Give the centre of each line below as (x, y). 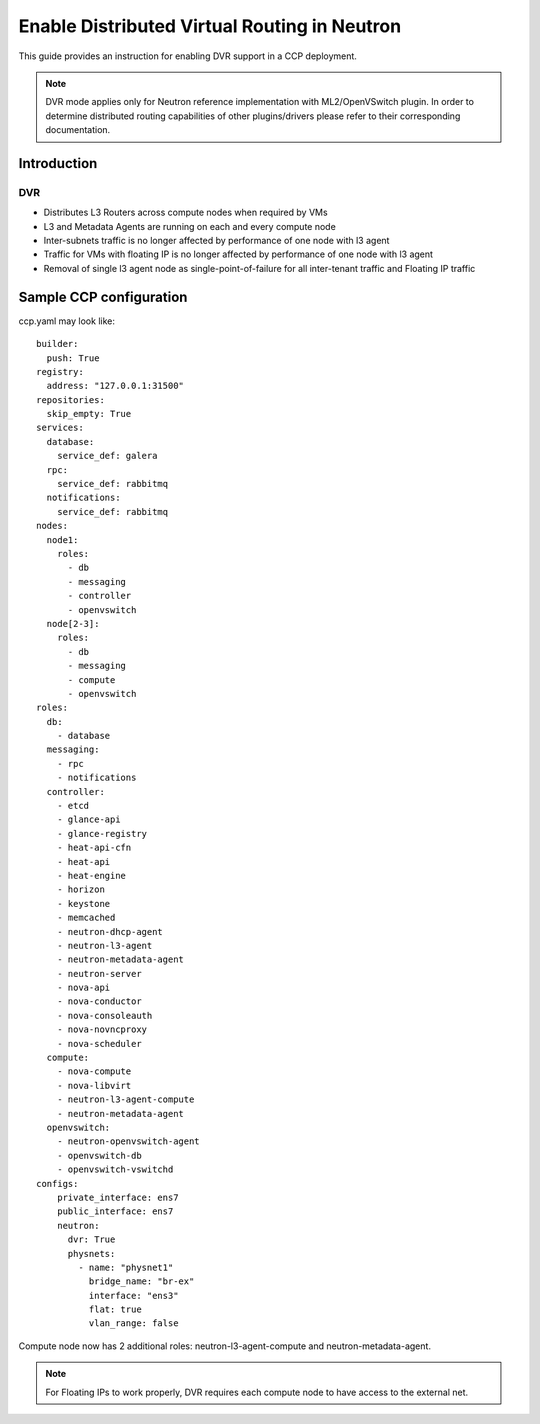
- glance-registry (102, 833)
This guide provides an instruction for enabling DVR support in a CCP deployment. (187, 56)
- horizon (80, 889)
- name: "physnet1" (126, 1267)
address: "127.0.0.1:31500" (115, 386)
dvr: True (91, 1239)
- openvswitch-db (99, 1155)
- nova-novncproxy (102, 1029)
